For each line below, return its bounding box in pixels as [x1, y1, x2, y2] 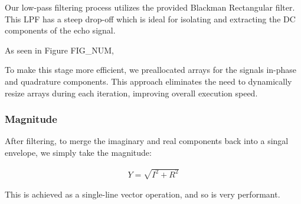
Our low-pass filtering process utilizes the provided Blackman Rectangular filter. [5, 1, 295, 13]
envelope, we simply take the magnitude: [5, 146, 152, 158]
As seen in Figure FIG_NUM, [5, 44, 114, 56]
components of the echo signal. [5, 24, 116, 36]
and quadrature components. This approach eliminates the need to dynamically [5, 75, 292, 87]
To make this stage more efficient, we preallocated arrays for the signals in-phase [5, 63, 297, 76]
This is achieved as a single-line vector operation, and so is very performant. [5, 188, 280, 200]
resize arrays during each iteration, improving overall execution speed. [5, 86, 258, 99]
